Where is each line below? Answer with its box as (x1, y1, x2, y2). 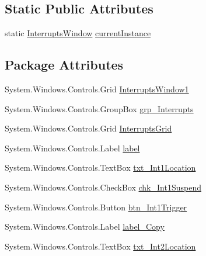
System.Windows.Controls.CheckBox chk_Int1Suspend (5, 181, 201, 193)
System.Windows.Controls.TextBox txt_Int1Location (5, 161, 196, 174)
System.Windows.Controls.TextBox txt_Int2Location (5, 240, 196, 252)
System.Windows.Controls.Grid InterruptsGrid (5, 122, 172, 134)
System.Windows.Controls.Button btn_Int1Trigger (5, 200, 187, 213)
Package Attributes (5, 56, 124, 74)
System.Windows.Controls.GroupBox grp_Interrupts (5, 102, 194, 115)
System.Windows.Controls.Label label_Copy (5, 220, 165, 233)
